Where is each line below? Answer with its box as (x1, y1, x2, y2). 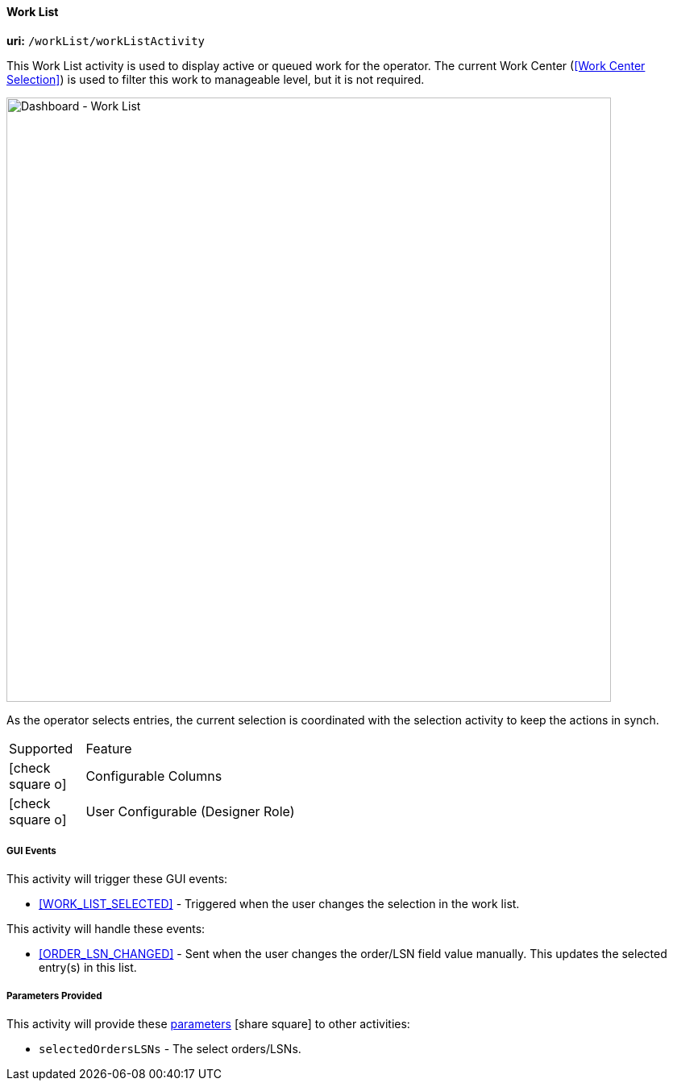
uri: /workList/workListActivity (6, 33, 206, 48)
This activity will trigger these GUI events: (6, 872, 228, 886)
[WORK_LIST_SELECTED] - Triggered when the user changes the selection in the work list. (39, 897, 520, 911)
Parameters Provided (6, 990, 102, 1002)
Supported (9, 740, 73, 757)
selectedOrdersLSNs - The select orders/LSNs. (39, 1042, 301, 1056)
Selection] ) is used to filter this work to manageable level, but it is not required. (6, 72, 425, 86)
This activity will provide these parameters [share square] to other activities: (6, 1017, 410, 1031)
